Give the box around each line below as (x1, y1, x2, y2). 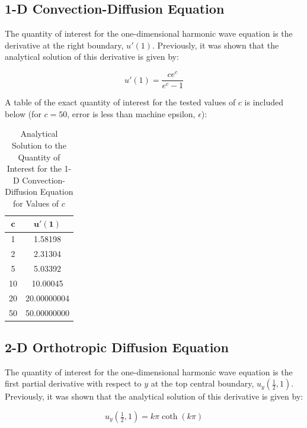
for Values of (13, 197, 59, 209)
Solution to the (12, 139, 66, 151)
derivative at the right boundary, (5, 38, 124, 51)
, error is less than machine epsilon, (67, 107, 196, 120)
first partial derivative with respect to (5, 377, 142, 390)
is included (244, 96, 283, 108)
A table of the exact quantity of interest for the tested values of (5, 96, 236, 108)
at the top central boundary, (151, 377, 254, 390)
